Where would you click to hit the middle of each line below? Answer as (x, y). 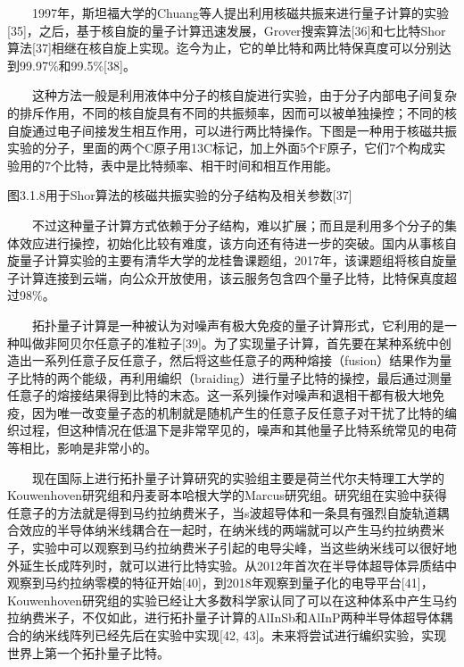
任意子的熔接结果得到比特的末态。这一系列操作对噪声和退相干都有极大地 (220, 395)
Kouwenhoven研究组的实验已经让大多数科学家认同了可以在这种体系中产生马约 (232, 600)
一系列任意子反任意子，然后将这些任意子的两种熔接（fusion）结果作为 (236, 360)
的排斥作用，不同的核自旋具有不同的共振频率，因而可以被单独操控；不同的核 (232, 112)
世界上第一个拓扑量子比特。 (88, 652)
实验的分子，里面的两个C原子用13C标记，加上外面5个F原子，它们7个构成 (220, 148)
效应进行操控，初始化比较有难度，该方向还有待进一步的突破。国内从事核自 (238, 242)
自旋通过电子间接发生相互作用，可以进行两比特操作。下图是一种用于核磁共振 (232, 130)
